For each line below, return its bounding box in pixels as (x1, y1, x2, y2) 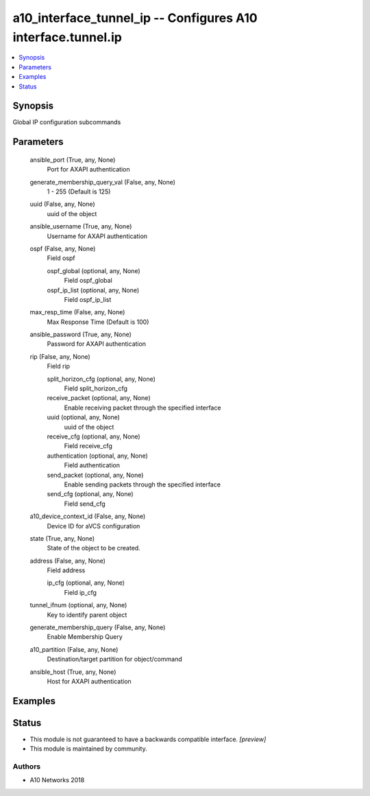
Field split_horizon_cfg (64, 384, 128, 393)
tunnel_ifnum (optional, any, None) (29, 601, 127, 609)
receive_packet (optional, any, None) (47, 394, 151, 402)
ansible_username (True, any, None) (29, 222, 132, 231)
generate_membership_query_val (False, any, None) (29, 178, 176, 186)
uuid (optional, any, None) (47, 413, 120, 421)
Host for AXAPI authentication (47, 677, 132, 686)
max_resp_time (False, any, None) (29, 308, 125, 316)
